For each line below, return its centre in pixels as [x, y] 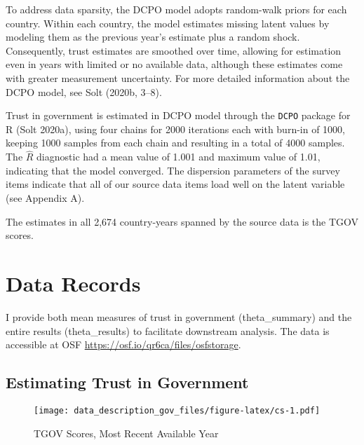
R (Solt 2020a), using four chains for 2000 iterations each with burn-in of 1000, [176, 129]
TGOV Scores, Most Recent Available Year [126, 433]
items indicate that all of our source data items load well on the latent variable [175, 184]
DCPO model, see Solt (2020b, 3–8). [84, 91]
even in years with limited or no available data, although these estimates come [174, 64]
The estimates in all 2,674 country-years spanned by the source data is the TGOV [182, 221]
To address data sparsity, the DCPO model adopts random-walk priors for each [176, 9]
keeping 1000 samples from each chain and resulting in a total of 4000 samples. [175, 143]
